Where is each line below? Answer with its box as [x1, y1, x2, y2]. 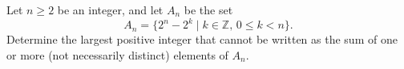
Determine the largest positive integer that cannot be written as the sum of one [6, 31, 398, 48]
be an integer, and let [57, 2, 164, 17]
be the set [184, 2, 233, 17]
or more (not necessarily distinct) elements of [6, 46, 228, 63]
